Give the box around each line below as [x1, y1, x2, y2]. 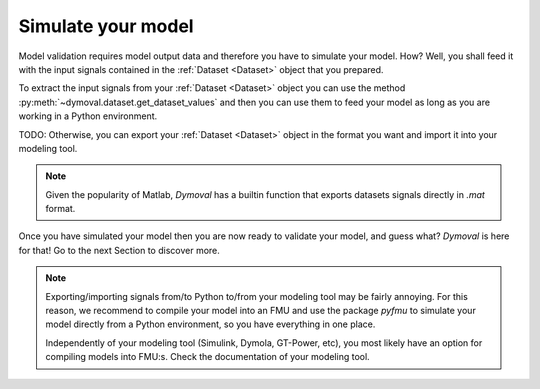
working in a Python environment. [18, 110, 158, 122]
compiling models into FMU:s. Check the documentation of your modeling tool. [45, 351, 370, 363]
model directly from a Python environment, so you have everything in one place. [45, 318, 376, 330]
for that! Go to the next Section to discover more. [18, 244, 220, 256]
